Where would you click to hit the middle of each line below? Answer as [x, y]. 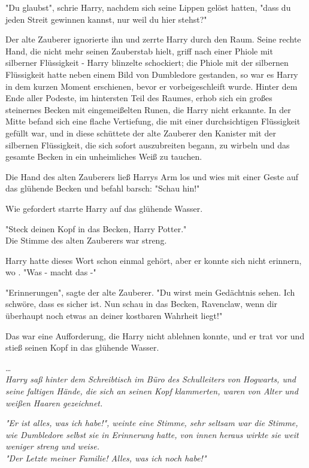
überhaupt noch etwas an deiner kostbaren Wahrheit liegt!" [114, 316]
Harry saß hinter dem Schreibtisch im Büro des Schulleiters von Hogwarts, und [151, 379]
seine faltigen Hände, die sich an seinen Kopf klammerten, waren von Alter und [152, 391]
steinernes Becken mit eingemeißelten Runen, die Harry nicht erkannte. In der [148, 109]
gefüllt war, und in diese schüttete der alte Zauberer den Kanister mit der [141, 133]
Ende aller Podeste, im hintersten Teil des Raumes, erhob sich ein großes [139, 98]
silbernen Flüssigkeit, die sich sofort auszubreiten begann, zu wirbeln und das [148, 145]
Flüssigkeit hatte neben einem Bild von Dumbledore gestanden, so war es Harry [152, 74]
